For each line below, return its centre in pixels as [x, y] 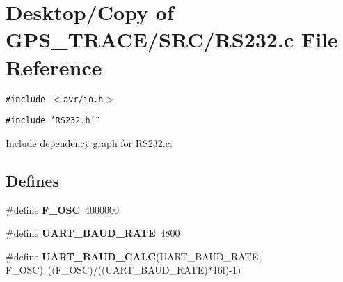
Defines [33, 180]
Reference [54, 66]
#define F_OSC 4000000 [63, 209]
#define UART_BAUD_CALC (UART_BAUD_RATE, [134, 256]
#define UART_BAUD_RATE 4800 [93, 233]
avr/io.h [83, 99]
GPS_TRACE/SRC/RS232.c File [172, 39]
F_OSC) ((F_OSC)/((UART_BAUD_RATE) [107, 270]
